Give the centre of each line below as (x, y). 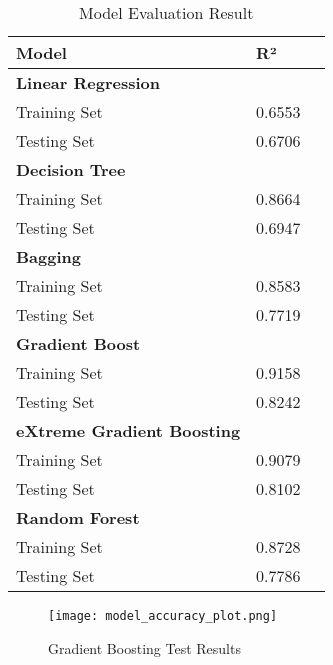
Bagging (48, 256)
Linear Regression (88, 82)
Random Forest (78, 517)
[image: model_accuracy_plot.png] (163, 616)
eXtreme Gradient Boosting (128, 430)
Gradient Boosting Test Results (144, 647)
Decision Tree (71, 169)
